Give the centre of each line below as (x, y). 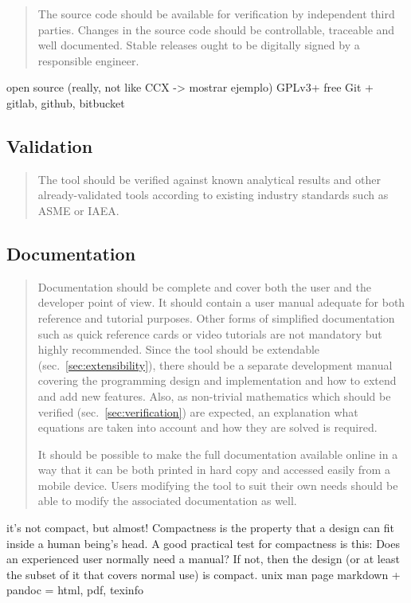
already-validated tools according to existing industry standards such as (213, 195)
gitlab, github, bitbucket (66, 102)
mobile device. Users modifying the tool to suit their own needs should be (218, 485)
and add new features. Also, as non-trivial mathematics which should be (214, 395)
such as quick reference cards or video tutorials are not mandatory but (210, 333)
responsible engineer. (88, 60)
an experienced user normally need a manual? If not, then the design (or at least (203, 559)
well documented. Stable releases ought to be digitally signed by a (199, 45)
